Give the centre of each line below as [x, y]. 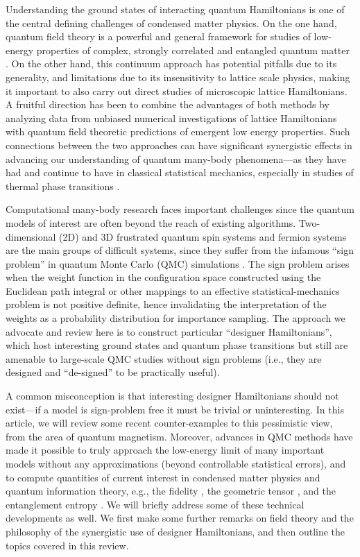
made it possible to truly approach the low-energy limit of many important [165, 450]
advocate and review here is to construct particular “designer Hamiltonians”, [169, 331]
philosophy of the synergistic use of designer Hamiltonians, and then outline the [175, 531]
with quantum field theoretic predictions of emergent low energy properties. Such [178, 131]
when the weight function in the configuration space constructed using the [163, 277]
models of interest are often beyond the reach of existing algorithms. [151, 222]
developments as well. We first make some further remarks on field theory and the [180, 518]
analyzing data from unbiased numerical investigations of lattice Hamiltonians [171, 118]
